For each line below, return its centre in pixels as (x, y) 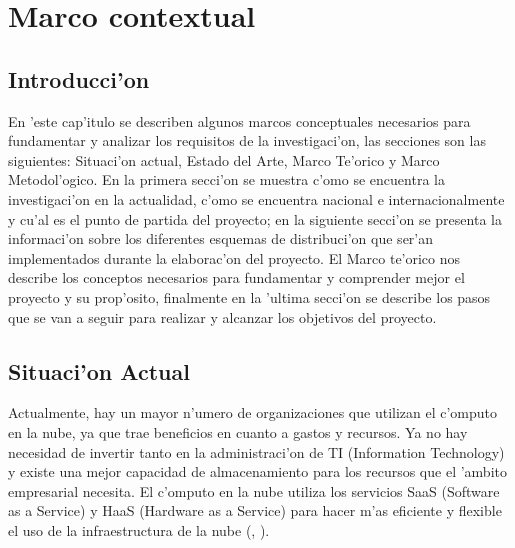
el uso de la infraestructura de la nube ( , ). (139, 529)
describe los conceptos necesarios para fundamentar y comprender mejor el (236, 277)
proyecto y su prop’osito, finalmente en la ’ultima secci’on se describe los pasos (249, 296)
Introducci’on (79, 78)
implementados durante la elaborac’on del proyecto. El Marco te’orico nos (234, 257)
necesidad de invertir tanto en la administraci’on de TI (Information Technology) (256, 451)
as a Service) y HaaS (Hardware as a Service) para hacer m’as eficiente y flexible (255, 510)
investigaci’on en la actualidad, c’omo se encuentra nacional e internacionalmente (256, 198)
